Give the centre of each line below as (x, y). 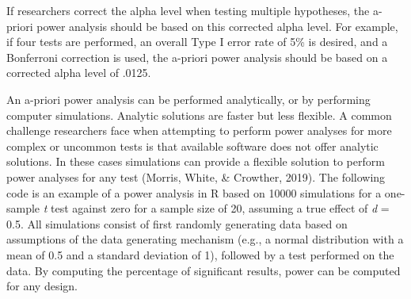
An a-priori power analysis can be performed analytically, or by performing (188, 99)
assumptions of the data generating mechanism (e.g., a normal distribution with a (205, 239)
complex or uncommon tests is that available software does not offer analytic (192, 146)
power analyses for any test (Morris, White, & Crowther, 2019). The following (196, 176)
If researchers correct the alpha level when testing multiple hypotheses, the (188, 10)
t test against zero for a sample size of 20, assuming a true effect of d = (216, 208)
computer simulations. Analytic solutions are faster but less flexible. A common (199, 115)
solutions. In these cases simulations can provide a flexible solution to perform (196, 161)
